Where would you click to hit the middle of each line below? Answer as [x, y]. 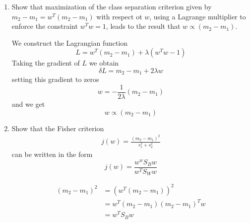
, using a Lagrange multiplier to [198, 16]
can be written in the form [52, 154]
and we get [28, 104]
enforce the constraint [45, 26]
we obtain [104, 63]
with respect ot [119, 16]
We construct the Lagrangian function [70, 42]
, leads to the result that [143, 26]
